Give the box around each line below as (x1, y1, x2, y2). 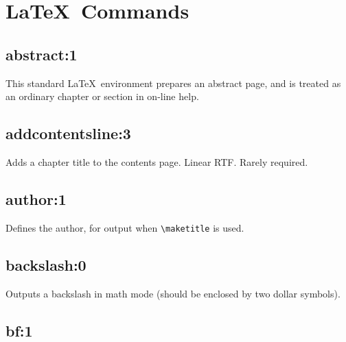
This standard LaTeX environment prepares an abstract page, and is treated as (5, 75, 341, 90)
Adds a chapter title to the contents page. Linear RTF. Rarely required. (5, 154, 308, 169)
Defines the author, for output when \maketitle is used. (5, 220, 244, 234)
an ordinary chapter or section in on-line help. (5, 89, 199, 103)
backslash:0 (5, 254, 86, 275)
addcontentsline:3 (5, 123, 131, 144)
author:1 (5, 188, 67, 209)
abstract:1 (5, 43, 78, 64)
